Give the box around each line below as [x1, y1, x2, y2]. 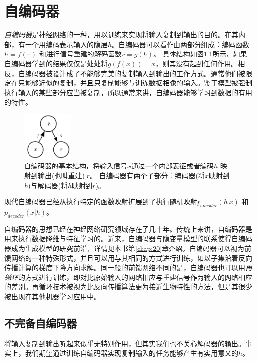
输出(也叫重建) [37, 170, 85, 180]
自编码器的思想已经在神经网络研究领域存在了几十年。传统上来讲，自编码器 [4, 223, 245, 234]
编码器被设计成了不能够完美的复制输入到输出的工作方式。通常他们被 [25, 68, 245, 78]
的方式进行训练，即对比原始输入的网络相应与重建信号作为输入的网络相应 [18, 272, 252, 282]
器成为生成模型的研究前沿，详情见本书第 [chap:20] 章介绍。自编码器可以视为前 [4, 243, 252, 253]
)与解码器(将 [28, 180, 68, 190]
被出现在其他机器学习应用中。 [4, 291, 101, 301]
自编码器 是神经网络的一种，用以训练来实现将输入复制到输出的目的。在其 [4, 29, 238, 40]
